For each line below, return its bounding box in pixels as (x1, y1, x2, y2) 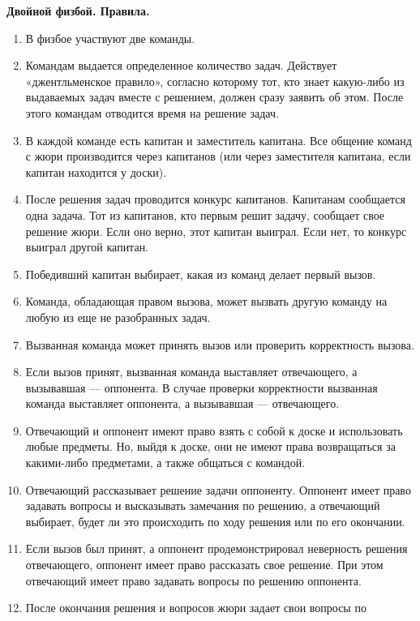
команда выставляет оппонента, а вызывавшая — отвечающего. (25, 395, 340, 412)
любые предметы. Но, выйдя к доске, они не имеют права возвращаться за (25, 438, 396, 455)
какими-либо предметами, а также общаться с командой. (25, 454, 306, 471)
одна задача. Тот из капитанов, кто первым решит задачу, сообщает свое (25, 206, 385, 223)
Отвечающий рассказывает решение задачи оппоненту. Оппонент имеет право (25, 481, 411, 498)
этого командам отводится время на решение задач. (25, 104, 279, 121)
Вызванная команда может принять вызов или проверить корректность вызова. (25, 336, 414, 353)
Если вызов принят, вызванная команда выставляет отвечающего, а (25, 363, 358, 380)
